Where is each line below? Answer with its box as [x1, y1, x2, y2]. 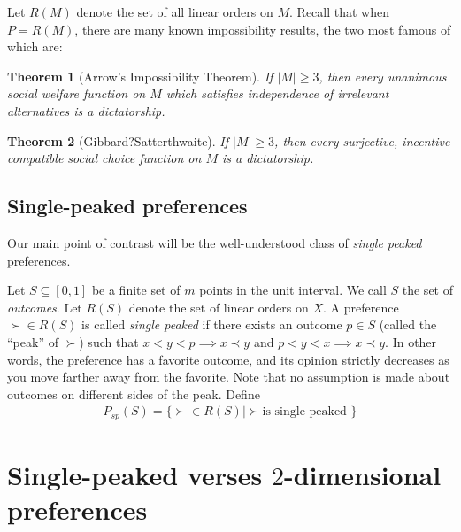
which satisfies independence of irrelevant [165, 84, 389, 103]
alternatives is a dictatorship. [7, 101, 165, 120]
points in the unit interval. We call [199, 281, 387, 299]
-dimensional [283, 456, 442, 492]
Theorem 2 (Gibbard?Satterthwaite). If [7, 131, 229, 150]
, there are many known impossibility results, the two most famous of [74, 19, 451, 38]
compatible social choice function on [7, 149, 202, 167]
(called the [379, 315, 437, 334]
